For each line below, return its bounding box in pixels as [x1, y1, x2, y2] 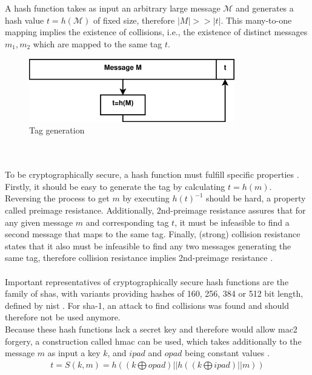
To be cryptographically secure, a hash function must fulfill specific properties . [5, 168, 299, 181]
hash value [5, 13, 44, 26]
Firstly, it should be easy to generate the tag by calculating [5, 180, 225, 192]
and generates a [236, 2, 294, 15]
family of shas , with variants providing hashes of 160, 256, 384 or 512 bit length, [5, 287, 304, 300]
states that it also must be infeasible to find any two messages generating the [5, 239, 291, 252]
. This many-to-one [221, 13, 292, 26]
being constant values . [184, 346, 270, 359]
